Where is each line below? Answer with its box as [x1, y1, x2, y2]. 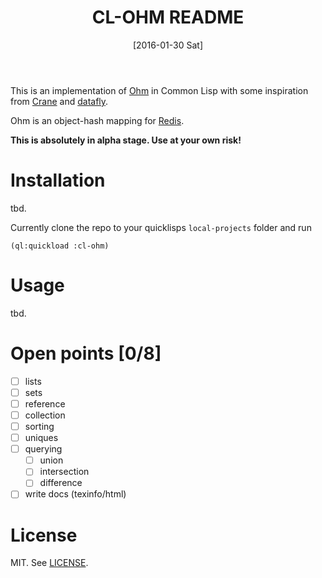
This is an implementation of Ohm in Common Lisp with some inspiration [10, 84, 309, 96]
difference [39, 477, 83, 489]
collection [24, 409, 66, 421]
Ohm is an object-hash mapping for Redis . [10, 114, 185, 126]
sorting [24, 421, 55, 432]
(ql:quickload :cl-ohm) [10, 241, 110, 251]
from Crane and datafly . [10, 95, 109, 107]
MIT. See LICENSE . [10, 557, 89, 569]
